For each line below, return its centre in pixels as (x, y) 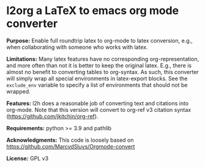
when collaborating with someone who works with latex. (77, 47)
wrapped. (18, 91)
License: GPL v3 (28, 158)
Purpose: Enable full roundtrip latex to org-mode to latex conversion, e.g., (99, 40)
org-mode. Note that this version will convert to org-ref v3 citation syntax (99, 109)
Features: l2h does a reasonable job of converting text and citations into (98, 103)
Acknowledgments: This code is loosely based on (70, 140)
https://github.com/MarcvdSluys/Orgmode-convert (71, 146)
